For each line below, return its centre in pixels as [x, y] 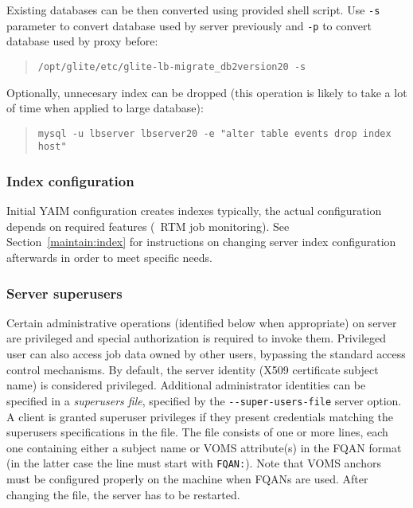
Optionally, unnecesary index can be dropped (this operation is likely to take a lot [207, 92]
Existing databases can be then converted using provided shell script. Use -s [193, 10]
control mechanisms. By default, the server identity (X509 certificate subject [193, 369]
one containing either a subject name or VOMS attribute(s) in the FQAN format [204, 447]
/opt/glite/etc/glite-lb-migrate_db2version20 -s [172, 66]
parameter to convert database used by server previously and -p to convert [189, 25]
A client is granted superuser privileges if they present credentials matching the [200, 416]
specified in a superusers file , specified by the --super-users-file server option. [204, 400]
